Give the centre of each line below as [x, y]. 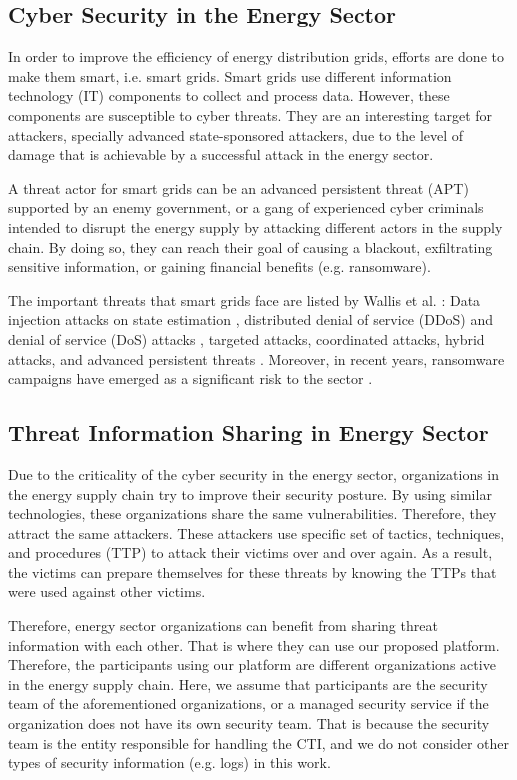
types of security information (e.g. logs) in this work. [169, 762]
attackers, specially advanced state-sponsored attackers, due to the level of [236, 134]
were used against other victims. [107, 591]
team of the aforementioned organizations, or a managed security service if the [248, 703]
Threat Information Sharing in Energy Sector [248, 432]
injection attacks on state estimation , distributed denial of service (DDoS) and [251, 319]
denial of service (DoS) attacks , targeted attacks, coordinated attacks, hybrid [246, 338]
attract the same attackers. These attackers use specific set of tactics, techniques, [256, 532]
